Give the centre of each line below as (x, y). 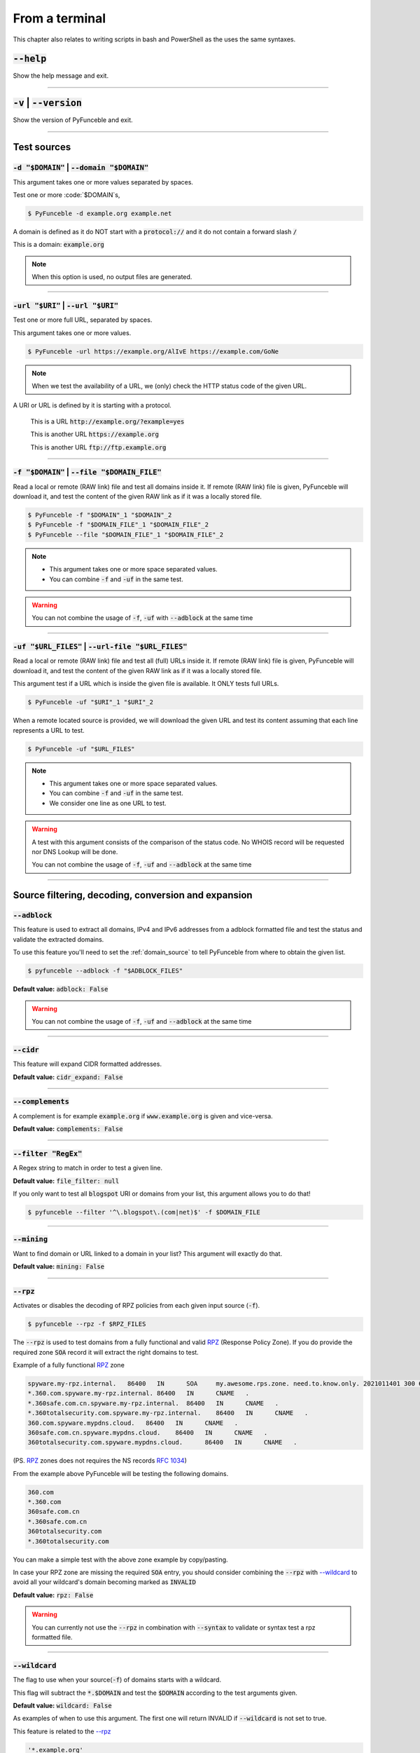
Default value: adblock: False (61, 989)
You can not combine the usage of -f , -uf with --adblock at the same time (142, 618)
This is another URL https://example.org (94, 434)
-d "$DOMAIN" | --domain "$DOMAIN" (81, 168)
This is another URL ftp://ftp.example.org (98, 447)
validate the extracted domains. (58, 939)
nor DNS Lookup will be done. (75, 851)
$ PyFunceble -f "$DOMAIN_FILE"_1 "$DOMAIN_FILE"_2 (118, 525)
